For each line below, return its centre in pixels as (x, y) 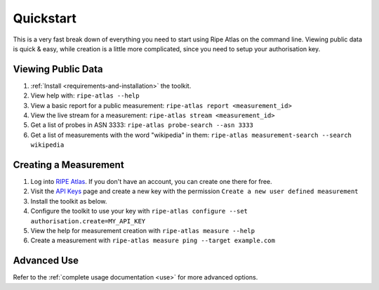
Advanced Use (46, 261)
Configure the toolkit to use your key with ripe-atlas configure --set (139, 211)
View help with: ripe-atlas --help (85, 95)
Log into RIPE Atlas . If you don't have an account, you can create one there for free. (152, 182)
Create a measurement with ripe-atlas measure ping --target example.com (153, 240)
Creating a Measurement (68, 165)
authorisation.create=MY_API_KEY (88, 221)
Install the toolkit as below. (69, 201)
